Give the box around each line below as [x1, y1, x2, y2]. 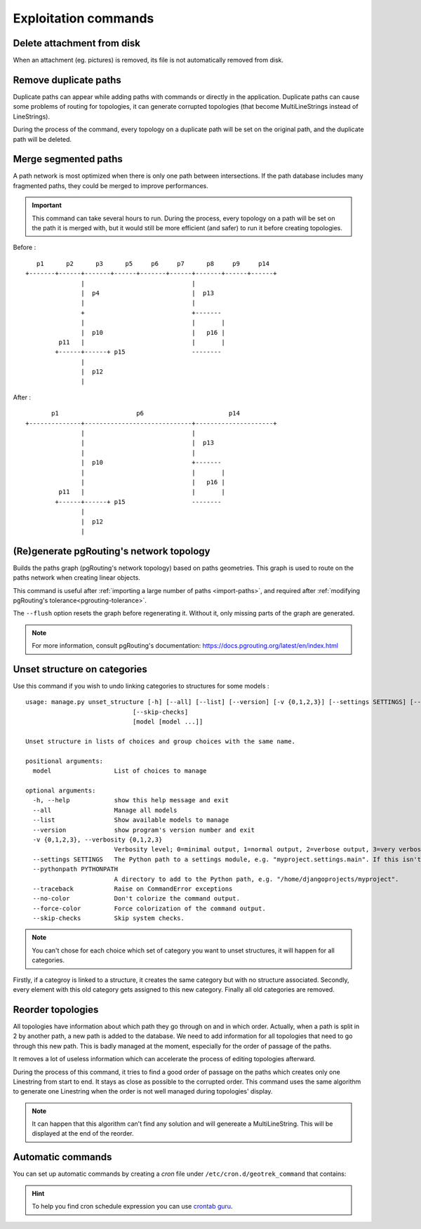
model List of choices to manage [32, 767, 207, 775]
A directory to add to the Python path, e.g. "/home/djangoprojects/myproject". [114, 875, 399, 883]
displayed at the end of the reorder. [32, 1129, 134, 1138]
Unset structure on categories [13, 663, 147, 675]
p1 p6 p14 [51, 409, 240, 418]
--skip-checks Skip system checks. [32, 915, 185, 922]
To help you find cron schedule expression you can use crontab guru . [32, 1202, 233, 1211]
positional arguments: [25, 757, 104, 765]
